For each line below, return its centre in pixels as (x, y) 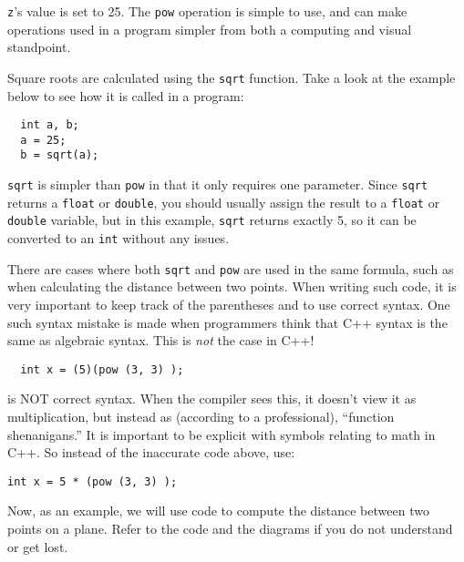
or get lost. (38, 546)
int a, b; (50, 125)
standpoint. (39, 47)
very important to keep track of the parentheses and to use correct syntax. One (229, 304)
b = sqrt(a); (60, 155)
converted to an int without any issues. (119, 238)
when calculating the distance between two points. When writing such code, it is (232, 286)
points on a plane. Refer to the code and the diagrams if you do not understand (230, 528)
